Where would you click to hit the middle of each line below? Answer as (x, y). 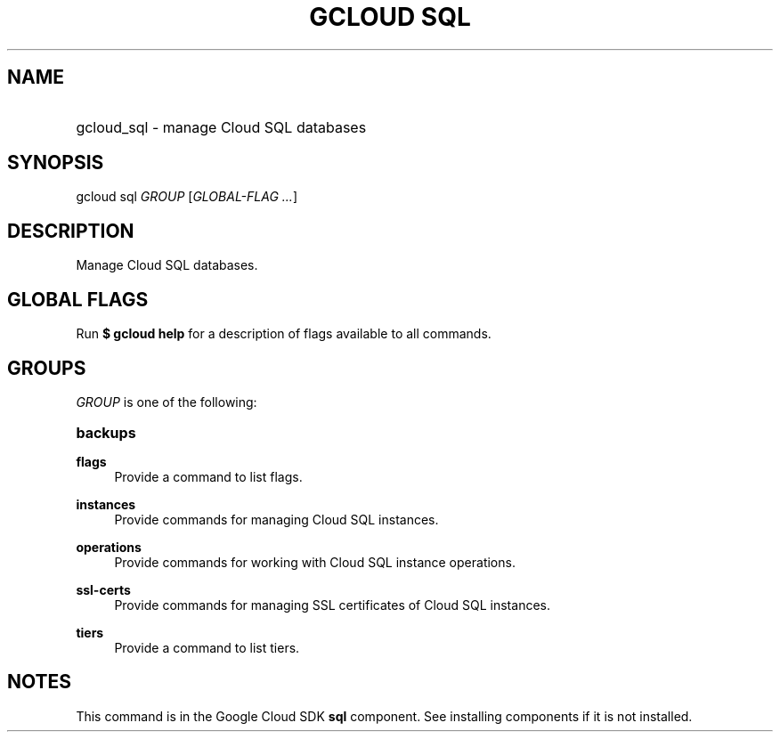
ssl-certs (103, 589)
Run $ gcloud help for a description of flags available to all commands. (284, 334)
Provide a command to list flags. (208, 476)
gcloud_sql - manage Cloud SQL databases (221, 127)
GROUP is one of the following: (167, 402)
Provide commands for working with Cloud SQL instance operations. (315, 562)
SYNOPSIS (56, 163)
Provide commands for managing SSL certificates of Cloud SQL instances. (332, 605)
